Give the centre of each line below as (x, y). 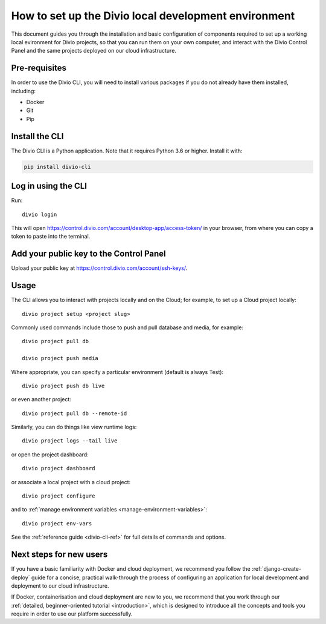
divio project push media (60, 358)
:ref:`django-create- (276, 569)
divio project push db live (63, 386)
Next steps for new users (59, 555)
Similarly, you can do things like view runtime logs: (74, 427)
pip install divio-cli (57, 167)
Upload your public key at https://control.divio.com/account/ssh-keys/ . (99, 268)
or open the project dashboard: (50, 455)
